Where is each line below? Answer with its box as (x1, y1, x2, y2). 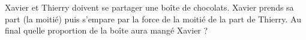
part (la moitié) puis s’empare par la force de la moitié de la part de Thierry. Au (5, 12, 301, 25)
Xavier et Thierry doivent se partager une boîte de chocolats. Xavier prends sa (5, 1, 294, 13)
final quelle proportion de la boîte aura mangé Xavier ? (5, 24, 208, 36)
